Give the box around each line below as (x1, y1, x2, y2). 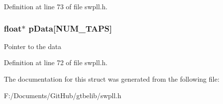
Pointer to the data (4, 41, 61, 51)
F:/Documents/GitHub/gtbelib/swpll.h (4, 90, 122, 100)
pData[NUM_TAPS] (28, 22, 112, 34)
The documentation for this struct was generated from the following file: (4, 74, 220, 84)
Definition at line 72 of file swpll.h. (4, 57, 108, 68)
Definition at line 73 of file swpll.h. (4, 1, 108, 11)
